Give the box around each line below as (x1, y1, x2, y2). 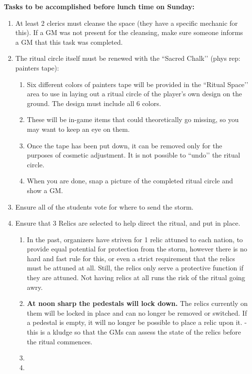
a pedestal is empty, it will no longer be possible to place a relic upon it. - (27, 317, 247, 327)
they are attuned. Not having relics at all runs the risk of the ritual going (27, 272, 245, 283)
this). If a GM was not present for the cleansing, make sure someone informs (15, 27, 243, 37)
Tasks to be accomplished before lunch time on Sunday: (4, 1, 195, 11)
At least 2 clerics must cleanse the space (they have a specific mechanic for (15, 18, 238, 28)
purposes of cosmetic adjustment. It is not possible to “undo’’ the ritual (27, 150, 240, 160)
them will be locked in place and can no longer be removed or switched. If (27, 307, 247, 318)
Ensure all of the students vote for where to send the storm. (15, 201, 194, 212)
